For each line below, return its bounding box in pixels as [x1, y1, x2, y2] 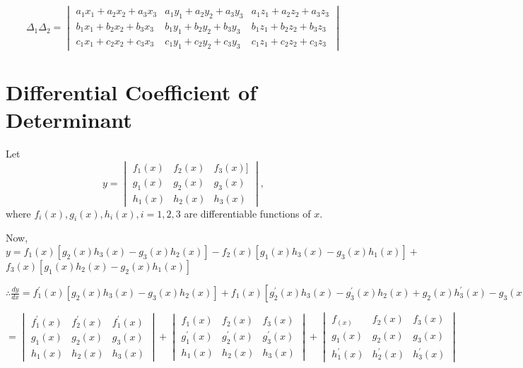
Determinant [6, 105, 132, 134]
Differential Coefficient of [6, 77, 257, 106]
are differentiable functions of [184, 206, 311, 220]
